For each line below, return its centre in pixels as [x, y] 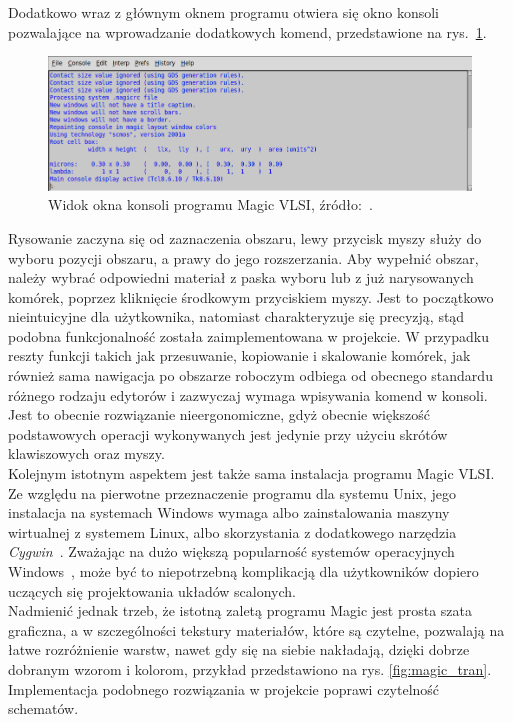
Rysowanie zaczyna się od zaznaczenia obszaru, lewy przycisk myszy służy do [245, 237]
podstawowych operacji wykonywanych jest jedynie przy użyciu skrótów [228, 433]
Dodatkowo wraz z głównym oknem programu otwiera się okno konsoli [224, 12]
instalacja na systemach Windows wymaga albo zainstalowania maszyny [229, 512]
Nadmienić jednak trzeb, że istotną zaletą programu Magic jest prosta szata [240, 610]
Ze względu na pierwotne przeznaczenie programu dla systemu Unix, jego [232, 492]
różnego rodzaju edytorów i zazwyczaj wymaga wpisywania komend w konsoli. [248, 394]
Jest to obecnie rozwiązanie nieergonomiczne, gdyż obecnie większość [219, 414]
